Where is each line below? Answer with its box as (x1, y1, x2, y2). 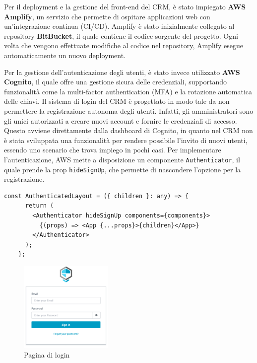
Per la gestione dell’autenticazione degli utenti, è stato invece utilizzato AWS (4, 67, 240, 77)
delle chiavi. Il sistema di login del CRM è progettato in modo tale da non (4, 96, 230, 106)
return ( (25, 202, 54, 210)
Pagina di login (24, 349, 70, 360)
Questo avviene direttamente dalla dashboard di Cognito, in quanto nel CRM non (4, 125, 253, 136)
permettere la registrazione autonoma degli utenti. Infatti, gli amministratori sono (4, 105, 254, 116)
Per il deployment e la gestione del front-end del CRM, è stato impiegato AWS (4, 1, 246, 11)
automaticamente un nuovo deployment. (4, 50, 126, 60)
